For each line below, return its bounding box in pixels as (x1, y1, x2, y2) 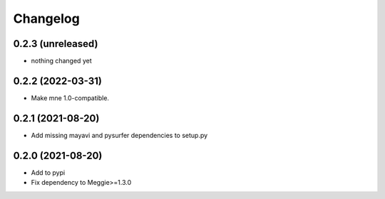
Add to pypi (31, 168, 66, 177)
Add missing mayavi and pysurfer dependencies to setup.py (31, 131, 208, 139)
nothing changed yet (31, 57, 92, 65)
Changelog (13, 11, 80, 26)
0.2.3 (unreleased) (13, 38, 98, 50)
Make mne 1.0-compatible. (31, 93, 110, 102)
